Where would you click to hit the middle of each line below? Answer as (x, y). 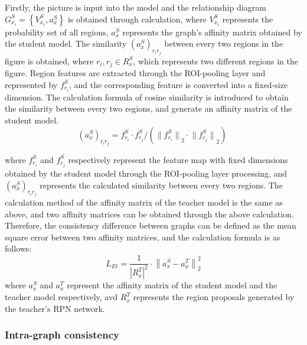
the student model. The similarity (66, 43)
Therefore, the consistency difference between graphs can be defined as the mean (151, 225)
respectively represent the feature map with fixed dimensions (178, 159)
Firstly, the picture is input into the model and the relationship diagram (135, 7)
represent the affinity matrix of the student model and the (172, 285)
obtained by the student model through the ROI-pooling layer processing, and (146, 173)
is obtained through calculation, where (137, 19)
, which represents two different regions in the (215, 61)
